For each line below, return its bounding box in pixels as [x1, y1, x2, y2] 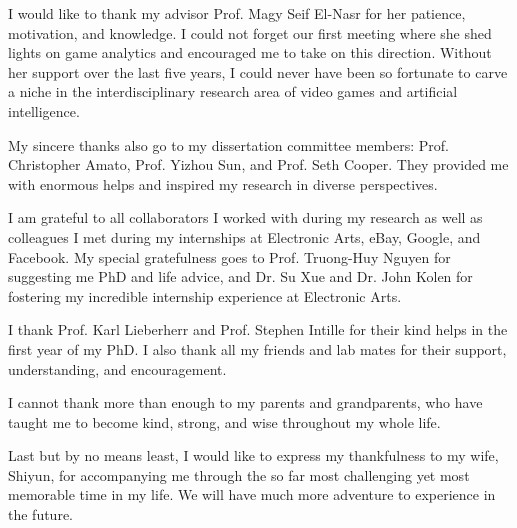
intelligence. [8, 100, 80, 121]
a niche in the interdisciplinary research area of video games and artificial [8, 81, 458, 102]
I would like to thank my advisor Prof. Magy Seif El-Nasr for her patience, [8, 3, 466, 23]
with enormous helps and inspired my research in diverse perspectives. [8, 173, 438, 194]
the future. [8, 504, 74, 525]
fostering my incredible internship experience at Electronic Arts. [8, 285, 402, 306]
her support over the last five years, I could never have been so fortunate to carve [8, 61, 508, 82]
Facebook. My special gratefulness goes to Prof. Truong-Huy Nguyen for [8, 246, 451, 267]
